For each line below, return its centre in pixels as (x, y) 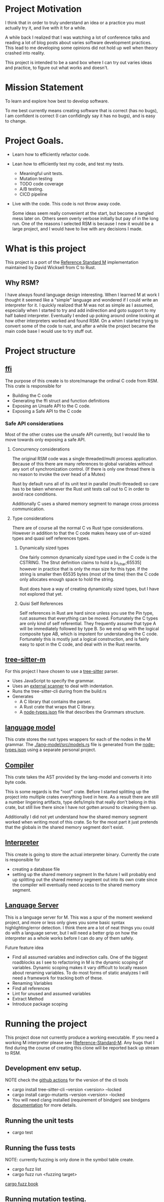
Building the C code (32, 395)
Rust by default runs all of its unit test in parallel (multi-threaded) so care (85, 483)
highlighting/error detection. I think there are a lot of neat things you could (80, 927)
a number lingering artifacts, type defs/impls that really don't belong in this (80, 802)
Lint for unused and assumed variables (51, 993)
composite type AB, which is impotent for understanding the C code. (89, 634)
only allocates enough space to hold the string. (67, 579)
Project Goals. (34, 141)
